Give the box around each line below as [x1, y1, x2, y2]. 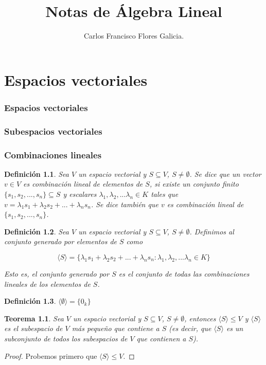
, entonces [184, 313, 216, 323]
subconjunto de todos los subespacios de [4, 333, 128, 343]
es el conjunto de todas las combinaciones [118, 268, 250, 279]
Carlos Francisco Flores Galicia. [83, 30, 184, 41]
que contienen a [136, 333, 186, 343]
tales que [151, 189, 179, 199]
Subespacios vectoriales [4, 124, 102, 137]
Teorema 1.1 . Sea [4, 313, 64, 323]
